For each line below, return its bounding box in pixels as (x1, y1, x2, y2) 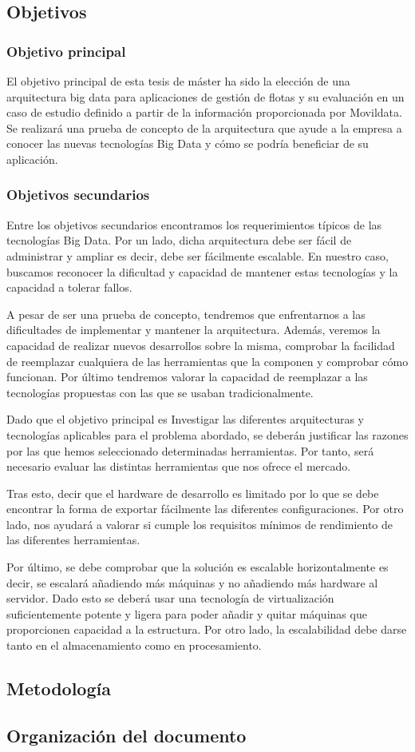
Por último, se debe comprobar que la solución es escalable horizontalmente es (6, 559, 389, 575)
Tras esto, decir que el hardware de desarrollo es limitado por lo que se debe (6, 484, 379, 501)
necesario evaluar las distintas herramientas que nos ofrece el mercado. (6, 458, 351, 475)
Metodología (6, 676, 111, 701)
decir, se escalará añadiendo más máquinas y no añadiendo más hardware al (6, 574, 378, 591)
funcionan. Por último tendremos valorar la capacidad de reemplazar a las (6, 368, 368, 385)
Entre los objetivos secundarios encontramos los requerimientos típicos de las (6, 216, 382, 233)
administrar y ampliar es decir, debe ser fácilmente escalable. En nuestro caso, (6, 247, 389, 264)
